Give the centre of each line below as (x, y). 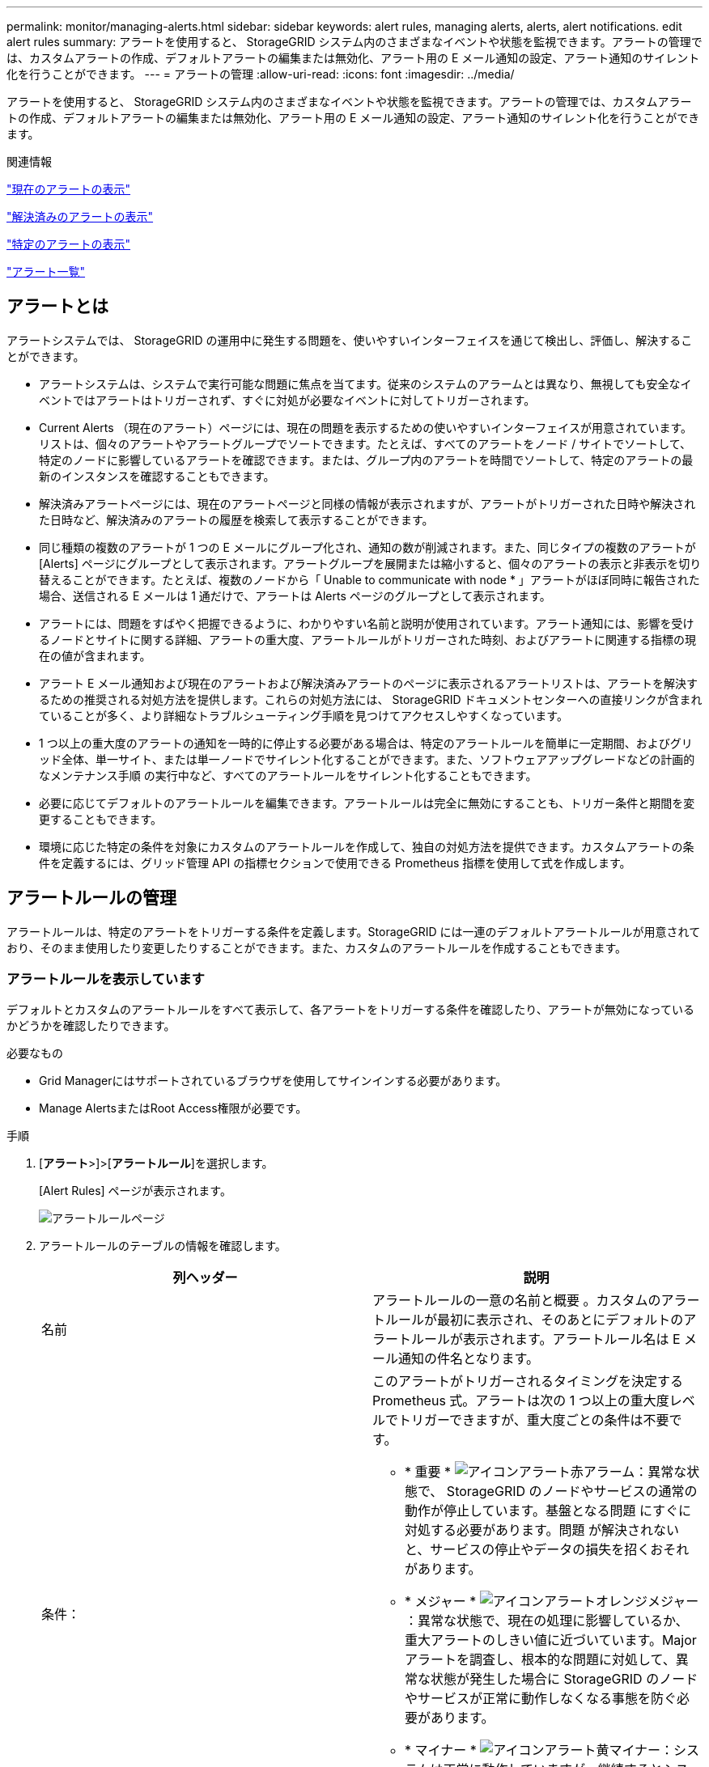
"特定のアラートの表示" (69, 244)
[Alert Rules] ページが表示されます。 (135, 1191)
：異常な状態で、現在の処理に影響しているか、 (547, 1621)
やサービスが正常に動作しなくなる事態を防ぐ (541, 1699)
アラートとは (57, 307)
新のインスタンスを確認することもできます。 (157, 476)
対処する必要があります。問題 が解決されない (542, 1530)
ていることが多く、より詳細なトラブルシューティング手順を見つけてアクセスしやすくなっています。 (304, 715)
